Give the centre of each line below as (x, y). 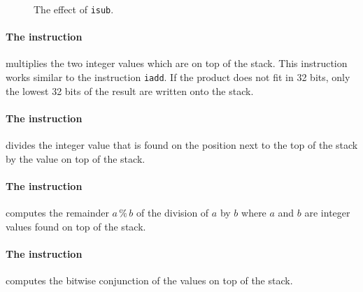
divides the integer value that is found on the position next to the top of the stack (182, 145)
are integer (327, 213)
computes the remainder (57, 213)
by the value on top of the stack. (76, 158)
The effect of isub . (74, 9)
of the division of (173, 213)
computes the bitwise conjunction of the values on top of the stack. (149, 280)
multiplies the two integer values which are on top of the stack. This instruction (177, 63)
